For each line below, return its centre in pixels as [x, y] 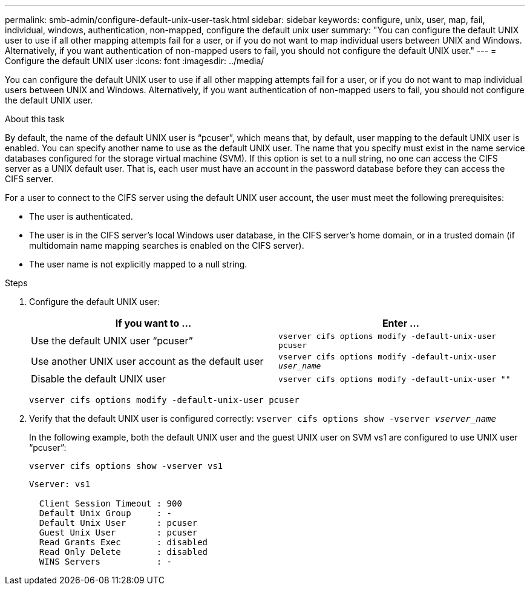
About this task [35, 119]
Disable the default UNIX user [98, 379]
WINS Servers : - [106, 562]
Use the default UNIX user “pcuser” [112, 341]
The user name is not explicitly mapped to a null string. [138, 264]
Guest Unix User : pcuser [118, 533]
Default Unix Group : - [106, 513]
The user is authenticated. [81, 216]
